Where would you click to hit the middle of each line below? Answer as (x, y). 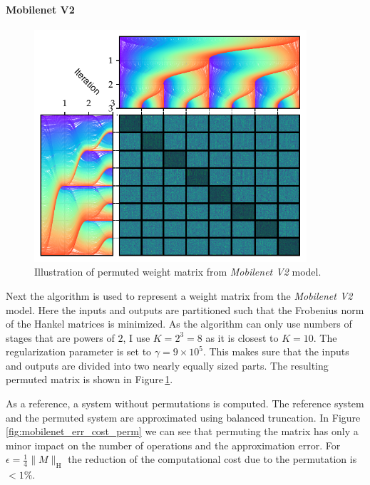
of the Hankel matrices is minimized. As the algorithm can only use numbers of (179, 324)
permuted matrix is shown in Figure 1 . (89, 379)
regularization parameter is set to (79, 351)
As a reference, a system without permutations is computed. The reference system (185, 403)
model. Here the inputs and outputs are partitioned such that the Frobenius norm (185, 309)
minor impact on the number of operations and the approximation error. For (173, 445)
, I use (137, 337)
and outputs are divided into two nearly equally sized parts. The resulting (167, 365)
